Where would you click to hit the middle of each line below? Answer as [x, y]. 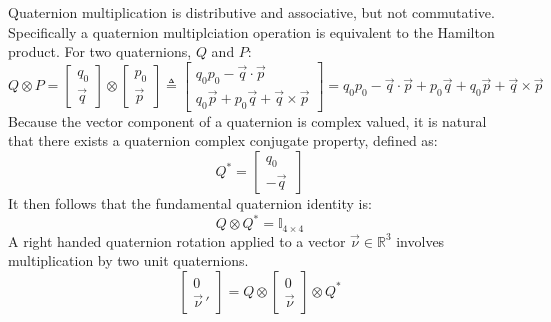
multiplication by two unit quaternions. [128, 260]
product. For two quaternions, [100, 51]
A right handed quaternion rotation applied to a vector [177, 240]
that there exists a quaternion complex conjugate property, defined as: [223, 140]
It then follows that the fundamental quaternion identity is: [190, 203]
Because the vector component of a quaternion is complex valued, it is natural [247, 120]
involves [420, 240]
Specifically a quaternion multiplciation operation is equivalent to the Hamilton [251, 31]
